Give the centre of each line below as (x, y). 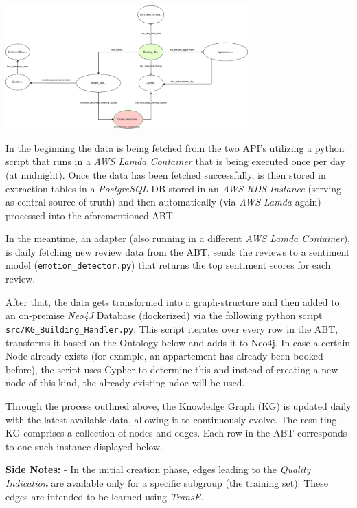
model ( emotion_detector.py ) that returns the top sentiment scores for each (168, 265)
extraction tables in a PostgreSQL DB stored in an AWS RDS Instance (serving (174, 188)
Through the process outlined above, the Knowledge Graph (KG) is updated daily (178, 405)
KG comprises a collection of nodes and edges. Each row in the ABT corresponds (176, 433)
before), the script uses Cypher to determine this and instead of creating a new (172, 369)
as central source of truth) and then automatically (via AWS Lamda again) (163, 202)
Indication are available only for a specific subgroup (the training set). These (167, 482)
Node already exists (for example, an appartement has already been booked (164, 356)
